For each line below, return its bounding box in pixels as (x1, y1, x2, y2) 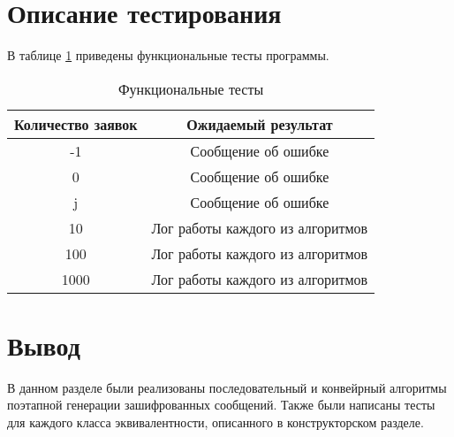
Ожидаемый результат (186, 113, 333, 134)
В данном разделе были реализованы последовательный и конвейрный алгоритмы (7, 378, 447, 396)
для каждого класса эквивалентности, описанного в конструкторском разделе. (7, 413, 424, 432)
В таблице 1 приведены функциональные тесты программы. (7, 46, 329, 65)
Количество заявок (14, 113, 138, 134)
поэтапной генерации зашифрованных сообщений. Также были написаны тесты (7, 395, 435, 414)
